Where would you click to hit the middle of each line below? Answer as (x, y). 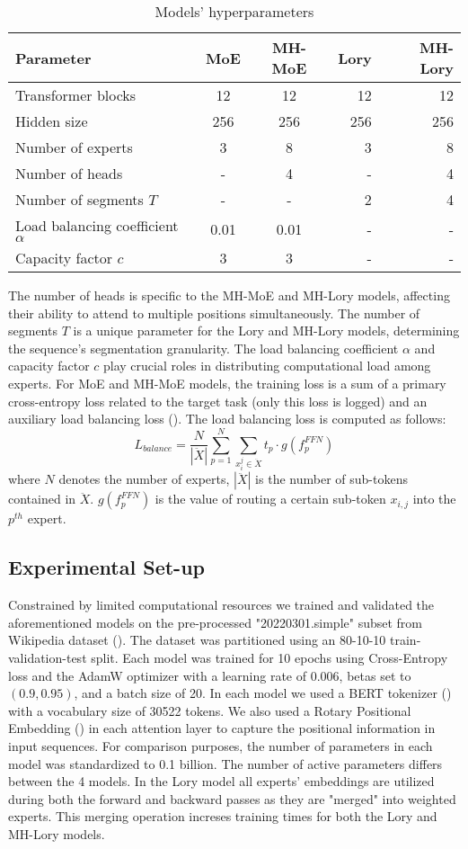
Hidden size (52, 121)
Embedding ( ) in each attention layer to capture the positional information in (222, 728)
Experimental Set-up (106, 567)
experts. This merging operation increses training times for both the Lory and (223, 816)
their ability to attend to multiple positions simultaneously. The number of (214, 313)
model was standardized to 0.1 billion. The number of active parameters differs (225, 763)
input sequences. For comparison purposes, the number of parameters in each (221, 745)
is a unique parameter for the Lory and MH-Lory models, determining (266, 331)
